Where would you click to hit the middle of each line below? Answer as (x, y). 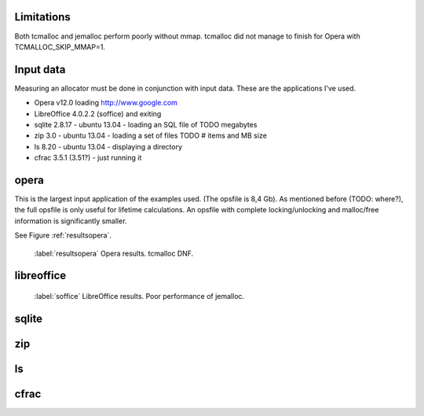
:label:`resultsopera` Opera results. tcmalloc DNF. (114, 253)
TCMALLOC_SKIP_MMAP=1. (60, 46)
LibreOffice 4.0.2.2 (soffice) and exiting (98, 113)
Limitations (42, 17)
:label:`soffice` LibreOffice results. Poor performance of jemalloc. (139, 296)
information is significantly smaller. (71, 221)
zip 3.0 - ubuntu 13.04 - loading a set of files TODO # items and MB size (150, 136)
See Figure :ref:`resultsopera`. (63, 235)
